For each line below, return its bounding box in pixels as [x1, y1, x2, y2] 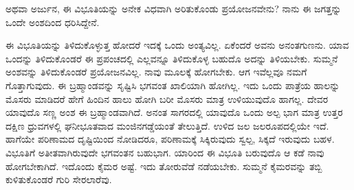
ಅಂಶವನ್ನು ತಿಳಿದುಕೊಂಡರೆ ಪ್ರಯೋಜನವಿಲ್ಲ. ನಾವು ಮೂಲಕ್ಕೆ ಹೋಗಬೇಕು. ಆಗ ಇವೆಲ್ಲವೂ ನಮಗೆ [5, 64, 307, 79]
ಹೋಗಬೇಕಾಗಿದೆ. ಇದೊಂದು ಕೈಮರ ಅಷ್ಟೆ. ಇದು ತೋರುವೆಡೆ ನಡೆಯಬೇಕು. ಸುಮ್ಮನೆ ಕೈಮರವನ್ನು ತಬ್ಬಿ [5, 158, 322, 173]
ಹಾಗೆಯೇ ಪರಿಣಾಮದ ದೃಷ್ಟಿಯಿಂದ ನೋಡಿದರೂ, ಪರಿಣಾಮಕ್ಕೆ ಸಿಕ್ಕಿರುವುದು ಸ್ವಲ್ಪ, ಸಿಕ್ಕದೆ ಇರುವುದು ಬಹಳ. [5, 132, 335, 146]
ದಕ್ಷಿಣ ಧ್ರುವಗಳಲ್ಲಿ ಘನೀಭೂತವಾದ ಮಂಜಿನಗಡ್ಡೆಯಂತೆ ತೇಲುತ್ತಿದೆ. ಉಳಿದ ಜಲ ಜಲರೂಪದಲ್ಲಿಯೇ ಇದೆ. [5, 118, 329, 132]
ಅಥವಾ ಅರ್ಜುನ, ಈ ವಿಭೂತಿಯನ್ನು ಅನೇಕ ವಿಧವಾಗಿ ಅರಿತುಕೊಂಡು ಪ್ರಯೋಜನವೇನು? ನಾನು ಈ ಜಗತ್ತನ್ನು [5, 1, 342, 15]
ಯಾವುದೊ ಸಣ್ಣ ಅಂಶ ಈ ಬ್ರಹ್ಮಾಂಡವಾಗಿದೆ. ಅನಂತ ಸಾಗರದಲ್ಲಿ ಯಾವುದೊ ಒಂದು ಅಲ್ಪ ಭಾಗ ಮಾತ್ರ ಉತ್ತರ [5, 105, 343, 119]
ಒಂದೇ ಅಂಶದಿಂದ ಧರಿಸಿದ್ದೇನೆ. [5, 14, 100, 29]
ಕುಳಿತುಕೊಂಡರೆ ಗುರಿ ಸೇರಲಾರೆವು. [5, 172, 112, 187]
